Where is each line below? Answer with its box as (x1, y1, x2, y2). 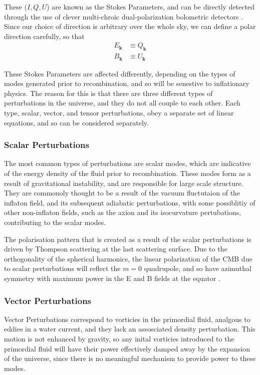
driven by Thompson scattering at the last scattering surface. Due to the (4, 243, 227, 254)
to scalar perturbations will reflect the (4, 263, 121, 273)
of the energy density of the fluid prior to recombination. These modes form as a (4, 168, 251, 178)
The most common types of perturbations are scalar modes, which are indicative (4, 158, 251, 168)
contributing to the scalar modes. (4, 217, 106, 227)
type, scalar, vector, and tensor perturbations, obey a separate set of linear (4, 107, 234, 118)
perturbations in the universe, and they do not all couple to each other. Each (4, 97, 240, 108)
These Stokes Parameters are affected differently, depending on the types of (4, 68, 235, 78)
